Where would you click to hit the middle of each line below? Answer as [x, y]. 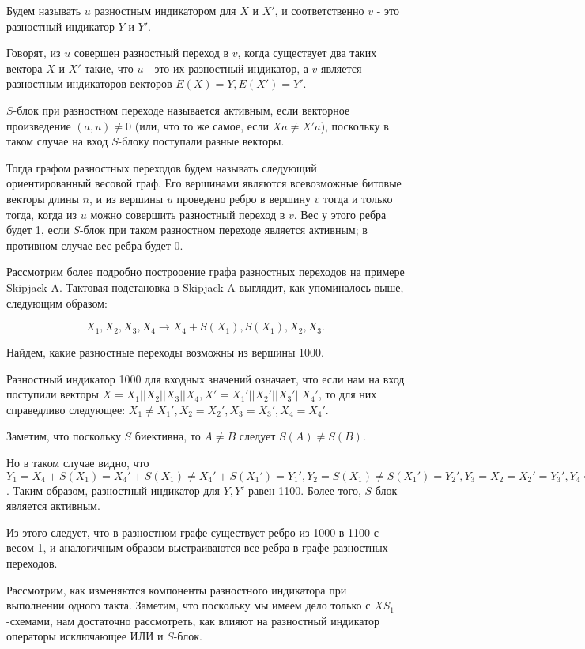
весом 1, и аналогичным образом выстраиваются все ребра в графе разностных [197, 547]
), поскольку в [355, 125]
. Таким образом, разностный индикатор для [113, 490]
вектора [25, 68]
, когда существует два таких [307, 53]
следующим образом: [57, 302]
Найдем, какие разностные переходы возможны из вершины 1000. [165, 352]
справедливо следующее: [66, 409]
